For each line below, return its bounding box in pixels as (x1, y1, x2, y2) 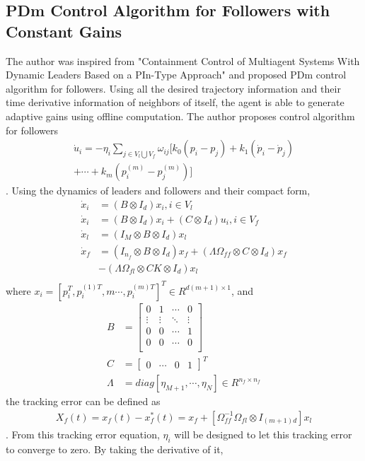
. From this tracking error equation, (6, 426, 160, 441)
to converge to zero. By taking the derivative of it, (6, 441, 224, 456)
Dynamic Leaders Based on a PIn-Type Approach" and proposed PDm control (6, 67, 347, 82)
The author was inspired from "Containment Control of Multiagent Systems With (6, 53, 360, 68)
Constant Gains (6, 20, 122, 42)
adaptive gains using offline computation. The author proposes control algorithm (6, 108, 355, 123)
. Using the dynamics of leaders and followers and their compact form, (6, 183, 311, 198)
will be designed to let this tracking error (174, 426, 352, 441)
